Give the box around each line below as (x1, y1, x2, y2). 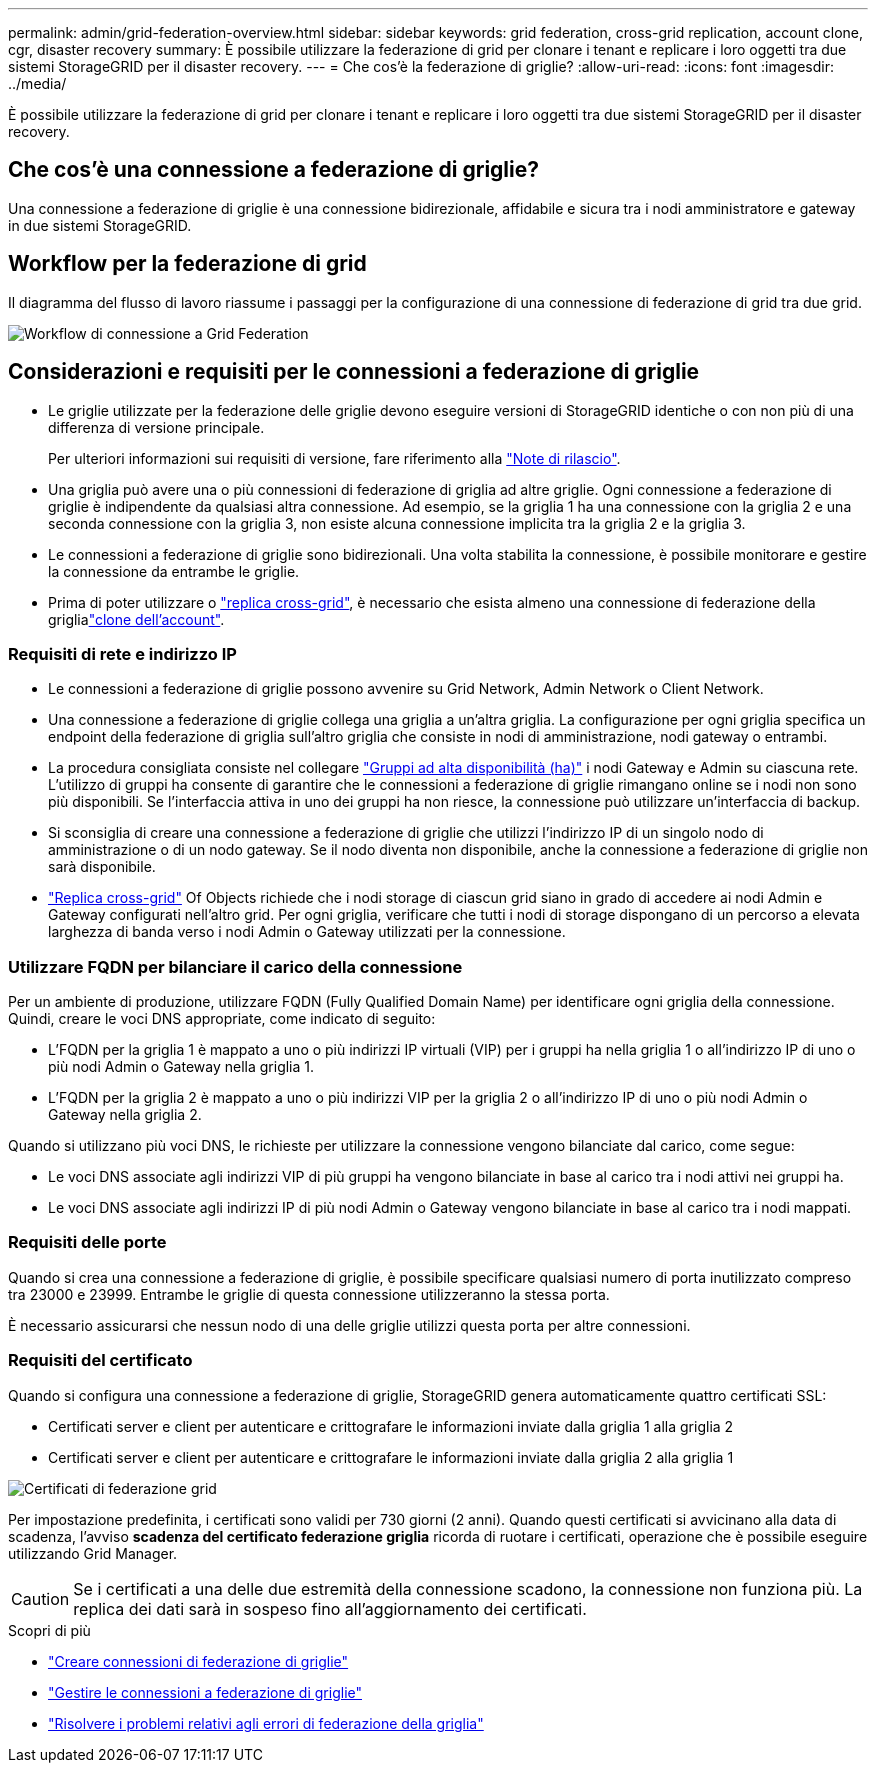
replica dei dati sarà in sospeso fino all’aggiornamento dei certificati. (73, 1598, 587, 1619)
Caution (11, 1588, 70, 1609)
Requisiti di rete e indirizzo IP (8, 643, 237, 664)
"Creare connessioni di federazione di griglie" (48, 1652, 349, 1670)
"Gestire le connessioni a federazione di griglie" (48, 1683, 362, 1701)
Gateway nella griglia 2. (48, 1106, 202, 1124)
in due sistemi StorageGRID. (8, 216, 192, 234)
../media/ (8, 75, 67, 92)
